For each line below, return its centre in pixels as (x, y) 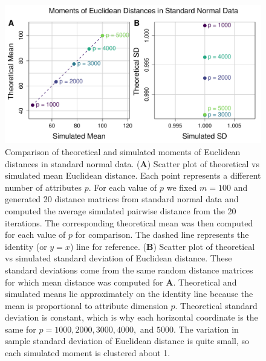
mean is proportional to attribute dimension (86, 305)
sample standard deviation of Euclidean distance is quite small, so (127, 341)
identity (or (26, 246)
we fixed (182, 187)
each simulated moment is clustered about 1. (88, 353)
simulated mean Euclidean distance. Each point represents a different (133, 175)
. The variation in (206, 329)
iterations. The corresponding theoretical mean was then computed (129, 222)
